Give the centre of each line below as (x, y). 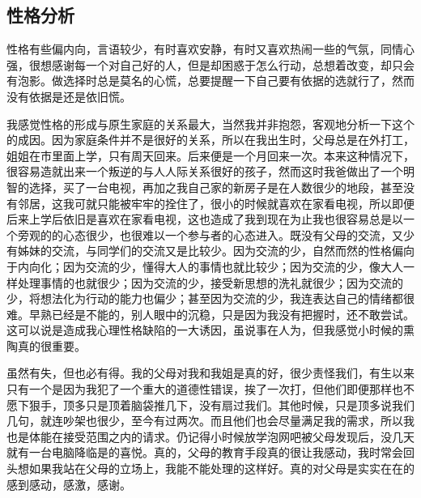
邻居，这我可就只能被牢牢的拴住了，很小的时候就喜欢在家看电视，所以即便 (216, 203)
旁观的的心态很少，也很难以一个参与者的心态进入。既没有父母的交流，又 (210, 234)
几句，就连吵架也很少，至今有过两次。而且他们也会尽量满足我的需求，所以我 (210, 421)
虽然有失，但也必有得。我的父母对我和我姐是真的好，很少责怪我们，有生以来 (210, 373)
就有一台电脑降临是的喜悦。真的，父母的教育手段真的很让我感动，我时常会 (205, 452)
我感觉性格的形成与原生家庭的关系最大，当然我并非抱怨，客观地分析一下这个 (210, 123)
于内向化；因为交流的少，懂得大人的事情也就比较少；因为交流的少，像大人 (205, 266)
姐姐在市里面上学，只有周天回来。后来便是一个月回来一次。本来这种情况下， (210, 155)
